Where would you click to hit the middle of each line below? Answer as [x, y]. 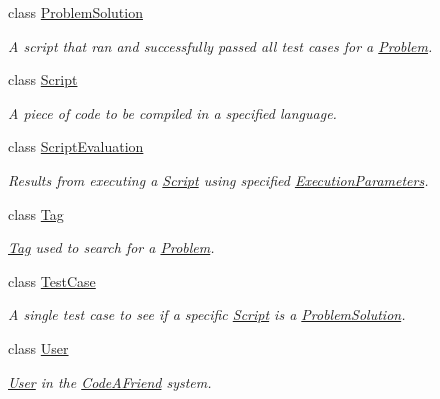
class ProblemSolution [75, 12]
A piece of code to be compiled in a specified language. [172, 112]
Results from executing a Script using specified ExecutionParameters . [218, 179]
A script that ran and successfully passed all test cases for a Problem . [220, 45]
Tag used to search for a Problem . [111, 247]
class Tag [36, 213]
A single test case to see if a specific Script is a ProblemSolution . [207, 314]
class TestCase [52, 280]
